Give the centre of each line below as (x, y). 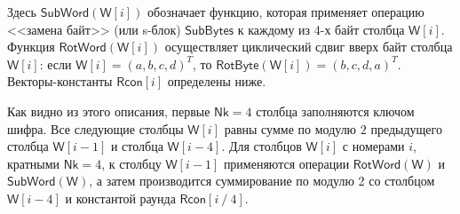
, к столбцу (131, 163)
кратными (34, 163)
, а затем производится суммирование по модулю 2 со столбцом (262, 181)
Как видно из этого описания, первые (109, 111)
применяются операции (286, 163)
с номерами (373, 146)
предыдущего (406, 128)
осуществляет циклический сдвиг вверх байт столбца (309, 47)
